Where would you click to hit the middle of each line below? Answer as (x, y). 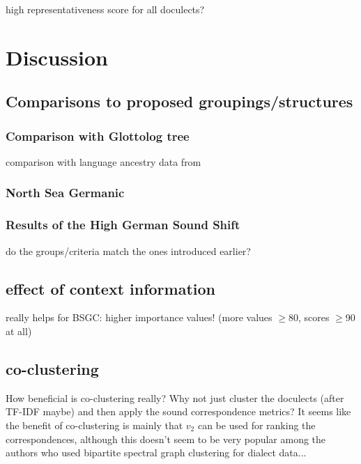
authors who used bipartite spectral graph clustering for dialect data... (156, 453)
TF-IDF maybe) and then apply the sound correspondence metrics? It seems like (178, 411)
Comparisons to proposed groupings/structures (179, 101)
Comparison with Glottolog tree (98, 136)
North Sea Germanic (65, 193)
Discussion (57, 57)
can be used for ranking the (256, 425)
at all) (19, 331)
